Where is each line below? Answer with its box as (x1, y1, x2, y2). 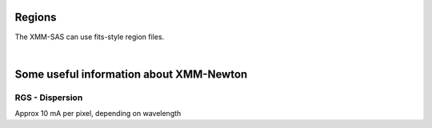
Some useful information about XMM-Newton (14, 67, 248, 81)
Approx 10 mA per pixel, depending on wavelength (14, 109, 182, 118)
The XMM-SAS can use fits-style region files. (14, 32, 165, 42)
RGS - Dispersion (14, 92, 83, 103)
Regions (14, 10, 57, 24)
